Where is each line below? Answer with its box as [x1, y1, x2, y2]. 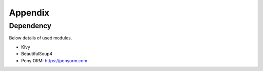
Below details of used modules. [9, 35, 72, 41]
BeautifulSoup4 [21, 51, 53, 57]
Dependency [9, 21, 52, 30]
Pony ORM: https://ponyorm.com [21, 57, 88, 63]
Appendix [9, 7, 50, 18]
